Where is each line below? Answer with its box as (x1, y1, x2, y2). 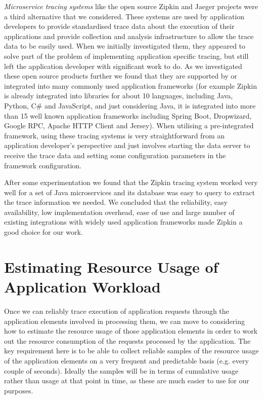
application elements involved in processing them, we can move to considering (4, 315, 245, 326)
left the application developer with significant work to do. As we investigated (4, 60, 242, 71)
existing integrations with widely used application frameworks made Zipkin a (4, 216, 243, 227)
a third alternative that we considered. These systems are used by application (4, 11, 245, 21)
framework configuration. (4, 160, 81, 170)
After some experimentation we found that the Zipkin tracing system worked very (4, 177, 258, 188)
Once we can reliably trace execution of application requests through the (4, 305, 229, 316)
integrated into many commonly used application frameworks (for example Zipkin (4, 80, 257, 91)
